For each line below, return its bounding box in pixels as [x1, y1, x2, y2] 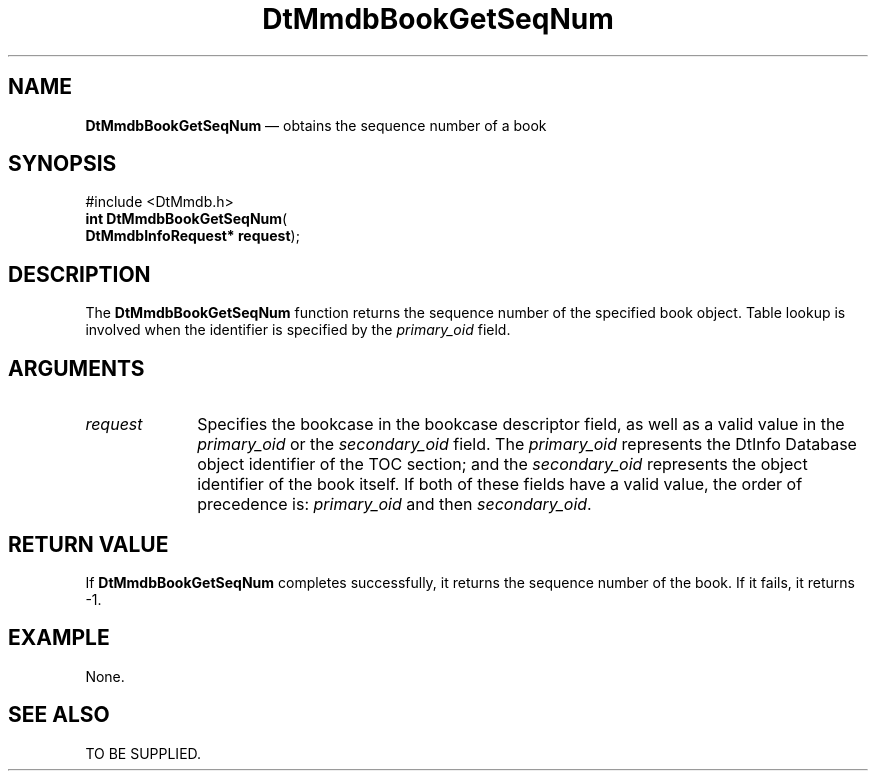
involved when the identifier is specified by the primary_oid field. [85, 321, 511, 339]
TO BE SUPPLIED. [85, 744, 202, 762]
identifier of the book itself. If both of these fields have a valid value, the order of [197, 474, 803, 495]
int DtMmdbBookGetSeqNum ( [85, 210, 288, 228]
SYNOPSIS [8, 151, 117, 177]
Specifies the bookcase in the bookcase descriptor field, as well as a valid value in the [197, 414, 845, 435]
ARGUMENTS [8, 355, 145, 381]
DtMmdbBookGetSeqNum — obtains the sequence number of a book [85, 116, 547, 134]
